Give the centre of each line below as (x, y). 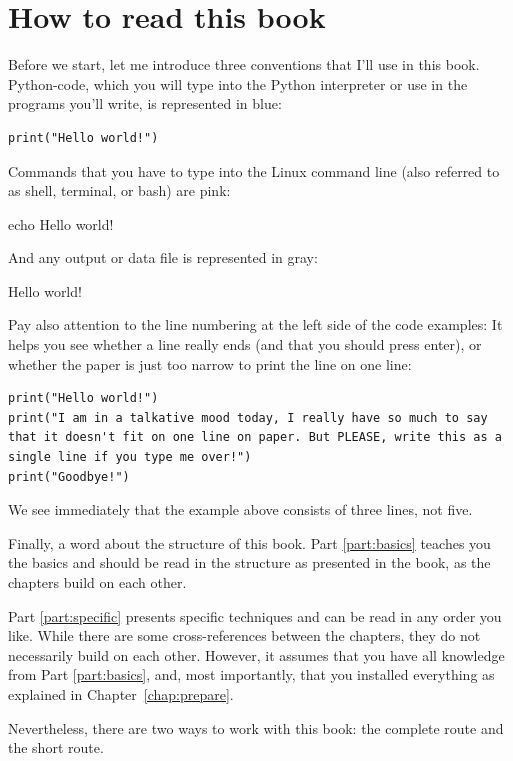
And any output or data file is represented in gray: (163, 257)
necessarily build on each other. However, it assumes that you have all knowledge (256, 654)
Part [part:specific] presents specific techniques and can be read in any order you (255, 615)
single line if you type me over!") (130, 457)
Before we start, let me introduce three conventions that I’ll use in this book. (244, 64)
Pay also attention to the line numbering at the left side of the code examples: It (255, 324)
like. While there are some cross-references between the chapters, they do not (244, 635)
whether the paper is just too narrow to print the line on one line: (210, 363)
